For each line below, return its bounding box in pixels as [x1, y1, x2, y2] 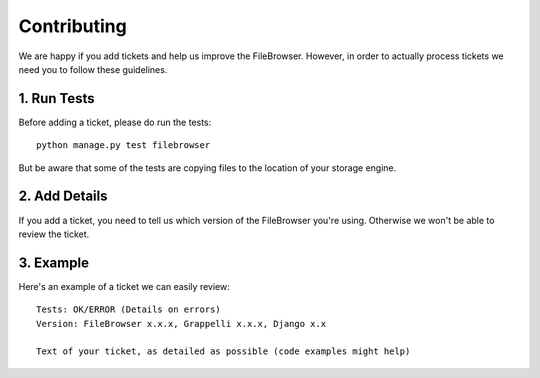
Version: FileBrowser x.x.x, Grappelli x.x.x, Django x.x [36, 318, 327, 329]
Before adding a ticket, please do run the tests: [18, 116, 212, 128]
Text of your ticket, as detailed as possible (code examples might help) [36, 346, 411, 357]
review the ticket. [18, 228, 90, 240]
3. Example [18, 254, 90, 271]
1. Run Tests [18, 90, 95, 107]
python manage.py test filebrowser [36, 140, 211, 151]
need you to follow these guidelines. [18, 63, 168, 75]
